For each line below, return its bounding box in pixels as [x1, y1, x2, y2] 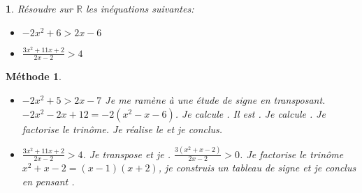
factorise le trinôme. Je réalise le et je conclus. [22, 121, 223, 136]
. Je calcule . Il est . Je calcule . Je [175, 106, 326, 121]
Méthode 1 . [6, 69, 62, 84]
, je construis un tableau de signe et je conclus [158, 160, 356, 175]
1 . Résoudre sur [6, 1, 73, 15]
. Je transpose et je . [82, 146, 171, 161]
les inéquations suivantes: [85, 1, 194, 15]
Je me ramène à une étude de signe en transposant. [105, 93, 326, 107]
